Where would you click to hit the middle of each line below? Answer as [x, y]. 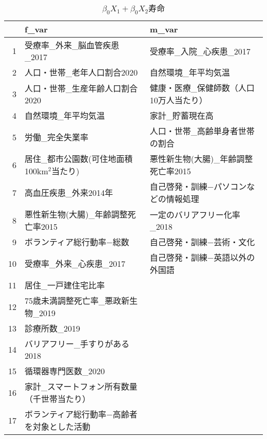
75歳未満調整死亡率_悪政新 [77, 301]
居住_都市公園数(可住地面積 [79, 159]
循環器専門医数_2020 [65, 371]
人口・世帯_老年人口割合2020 [81, 72]
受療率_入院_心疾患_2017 [200, 51]
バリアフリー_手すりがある [77, 344]
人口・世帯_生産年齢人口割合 [81, 88]
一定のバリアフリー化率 [195, 214]
